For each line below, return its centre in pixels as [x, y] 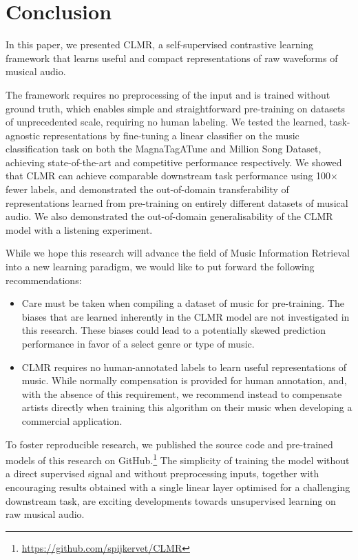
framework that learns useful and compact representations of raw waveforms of [172, 58]
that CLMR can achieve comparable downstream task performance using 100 [168, 176]
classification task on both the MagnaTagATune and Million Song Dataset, [164, 149]
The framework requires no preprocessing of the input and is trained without [168, 94]
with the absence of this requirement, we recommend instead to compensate [182, 393]
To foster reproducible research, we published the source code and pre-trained [169, 444]
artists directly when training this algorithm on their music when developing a [187, 407]
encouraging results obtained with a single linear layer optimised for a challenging [178, 487]
